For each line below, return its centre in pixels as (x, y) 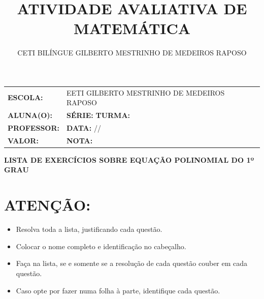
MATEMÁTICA (132, 28)
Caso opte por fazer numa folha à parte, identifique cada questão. (118, 290)
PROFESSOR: (34, 127)
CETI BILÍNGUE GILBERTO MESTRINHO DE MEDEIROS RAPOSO (132, 53)
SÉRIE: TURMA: (98, 115)
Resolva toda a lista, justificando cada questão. (89, 229)
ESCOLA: (25, 97)
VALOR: (23, 140)
